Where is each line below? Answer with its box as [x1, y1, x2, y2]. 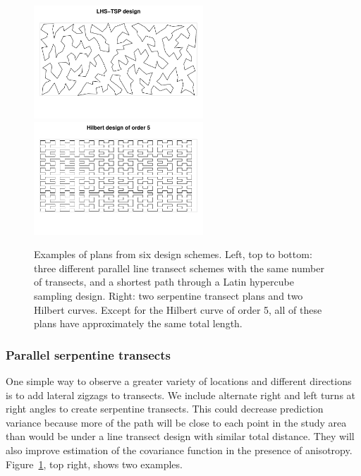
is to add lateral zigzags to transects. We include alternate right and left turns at [6, 387, 356, 402]
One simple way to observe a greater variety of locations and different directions [6, 373, 352, 388]
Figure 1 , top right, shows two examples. [6, 456, 183, 471]
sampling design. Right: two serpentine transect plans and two [34, 288, 303, 303]
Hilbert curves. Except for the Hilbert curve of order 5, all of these [34, 302, 322, 317]
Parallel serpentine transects [6, 346, 171, 363]
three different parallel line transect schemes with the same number [34, 260, 324, 275]
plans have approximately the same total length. [34, 316, 243, 331]
